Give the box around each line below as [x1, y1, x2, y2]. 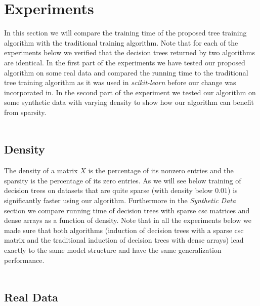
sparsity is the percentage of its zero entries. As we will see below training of [4, 175, 241, 185]
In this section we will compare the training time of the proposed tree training [4, 27, 247, 38]
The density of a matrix [4, 165, 78, 176]
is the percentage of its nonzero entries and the [88, 165, 234, 176]
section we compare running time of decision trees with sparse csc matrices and [4, 205, 250, 215]
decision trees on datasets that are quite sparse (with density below [4, 185, 213, 196]
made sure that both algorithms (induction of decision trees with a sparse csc [4, 224, 244, 235]
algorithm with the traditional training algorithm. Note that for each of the [4, 37, 238, 48]
